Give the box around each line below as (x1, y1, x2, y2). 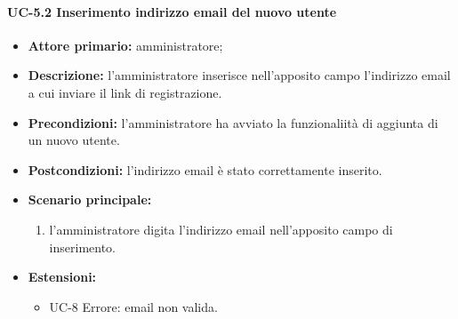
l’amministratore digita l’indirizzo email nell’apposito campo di (49, 219, 393, 238)
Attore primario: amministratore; (28, 36, 223, 54)
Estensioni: (28, 267, 97, 286)
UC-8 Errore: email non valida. (49, 297, 218, 315)
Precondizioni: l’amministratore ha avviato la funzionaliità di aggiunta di (28, 113, 438, 132)
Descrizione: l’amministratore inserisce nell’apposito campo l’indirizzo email (28, 66, 451, 84)
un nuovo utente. (28, 131, 120, 149)
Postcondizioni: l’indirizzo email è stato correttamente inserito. (28, 160, 382, 179)
